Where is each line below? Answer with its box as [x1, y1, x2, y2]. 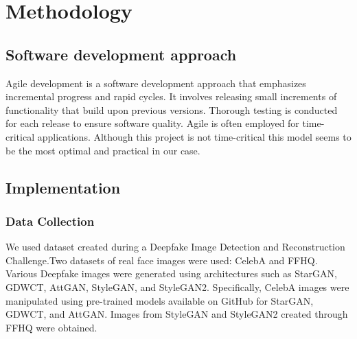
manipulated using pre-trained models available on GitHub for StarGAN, [5, 293, 314, 307]
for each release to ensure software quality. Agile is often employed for [5, 116, 299, 130]
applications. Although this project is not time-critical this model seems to [37, 129, 352, 143]
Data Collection [5, 212, 95, 229]
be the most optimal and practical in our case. [5, 143, 200, 157]
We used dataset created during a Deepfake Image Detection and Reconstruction [5, 239, 345, 254]
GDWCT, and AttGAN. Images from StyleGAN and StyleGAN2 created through [5, 307, 348, 321]
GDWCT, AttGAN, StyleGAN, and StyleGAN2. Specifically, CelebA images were [5, 279, 349, 294]
